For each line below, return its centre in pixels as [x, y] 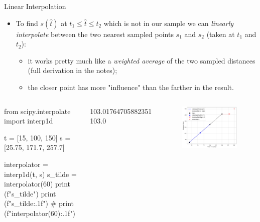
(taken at [221, 34]
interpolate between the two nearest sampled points [95, 34]
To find [27, 23]
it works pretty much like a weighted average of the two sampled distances [142, 60]
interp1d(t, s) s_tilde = [40, 174]
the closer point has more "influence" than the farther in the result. [131, 87]
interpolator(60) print [37, 184]
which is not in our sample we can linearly [169, 23]
